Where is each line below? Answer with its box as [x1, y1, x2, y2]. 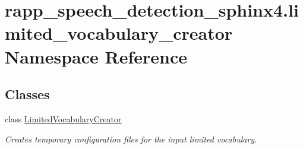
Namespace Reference [5, 44, 187, 68]
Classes [5, 85, 50, 103]
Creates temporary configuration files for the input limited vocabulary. [5, 132, 257, 145]
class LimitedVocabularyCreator [5, 112, 122, 125]
